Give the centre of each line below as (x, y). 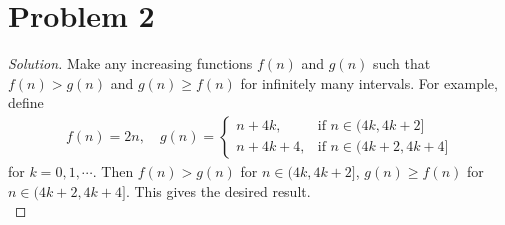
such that (401, 63)
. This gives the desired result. (218, 190)
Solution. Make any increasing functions (130, 63)
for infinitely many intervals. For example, (369, 82)
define (26, 102)
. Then (113, 170)
